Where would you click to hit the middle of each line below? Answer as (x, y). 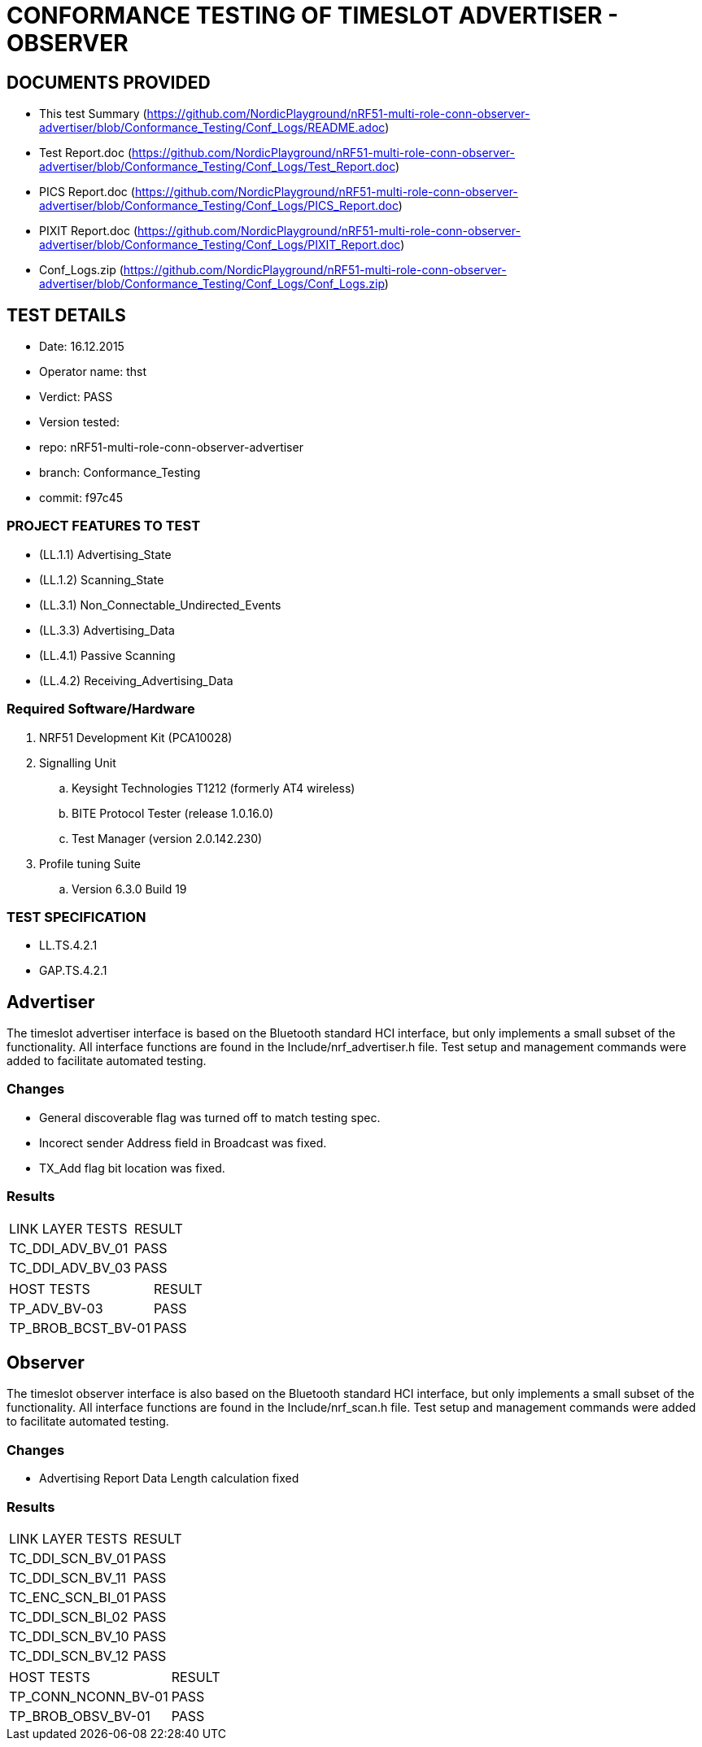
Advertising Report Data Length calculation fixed (169, 1478)
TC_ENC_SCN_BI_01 (70, 1597)
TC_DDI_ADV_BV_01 (69, 1248)
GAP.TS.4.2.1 (73, 971)
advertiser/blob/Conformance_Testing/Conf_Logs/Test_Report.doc (217, 167)
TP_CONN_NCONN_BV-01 (89, 1696)
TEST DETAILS (66, 315)
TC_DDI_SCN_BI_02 (69, 1616)
